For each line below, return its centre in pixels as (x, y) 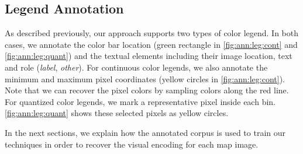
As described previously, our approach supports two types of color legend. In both (152, 33)
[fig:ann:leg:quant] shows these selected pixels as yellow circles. (117, 113)
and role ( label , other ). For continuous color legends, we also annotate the (136, 67)
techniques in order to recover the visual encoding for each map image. (132, 144)
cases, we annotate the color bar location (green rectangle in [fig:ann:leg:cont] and (151, 44)
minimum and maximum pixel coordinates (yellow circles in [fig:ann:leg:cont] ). (145, 78)
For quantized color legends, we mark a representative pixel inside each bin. (140, 101)
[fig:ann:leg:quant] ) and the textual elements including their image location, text (149, 56)
